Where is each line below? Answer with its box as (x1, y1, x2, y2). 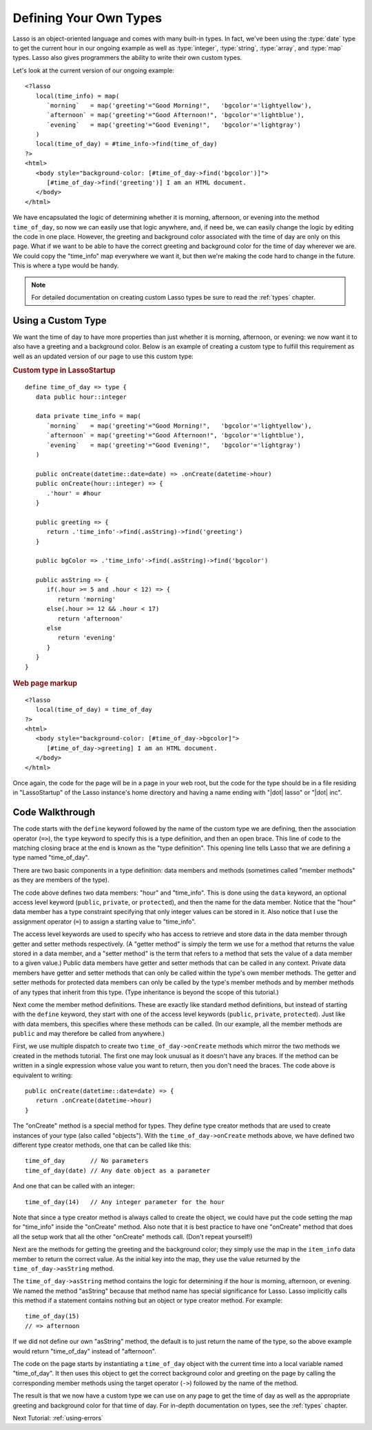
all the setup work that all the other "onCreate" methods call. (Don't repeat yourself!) (12, 1232, 253, 1241)
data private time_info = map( (35, 412, 141, 420)
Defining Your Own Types (12, 10, 162, 25)
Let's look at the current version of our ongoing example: (12, 66, 175, 74)
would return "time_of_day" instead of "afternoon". (12, 1347, 156, 1355)
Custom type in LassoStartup (12, 366, 116, 375)
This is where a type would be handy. (12, 262, 119, 270)
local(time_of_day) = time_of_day (35, 706, 153, 714)
